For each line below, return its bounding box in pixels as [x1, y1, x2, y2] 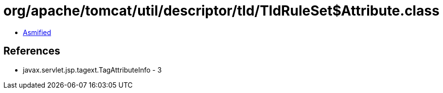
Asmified [23, 28, 52, 37]
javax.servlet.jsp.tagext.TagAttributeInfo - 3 [23, 65, 162, 74]
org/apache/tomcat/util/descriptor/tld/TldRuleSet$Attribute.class [3, 2, 440, 19]
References [3, 45, 60, 57]
